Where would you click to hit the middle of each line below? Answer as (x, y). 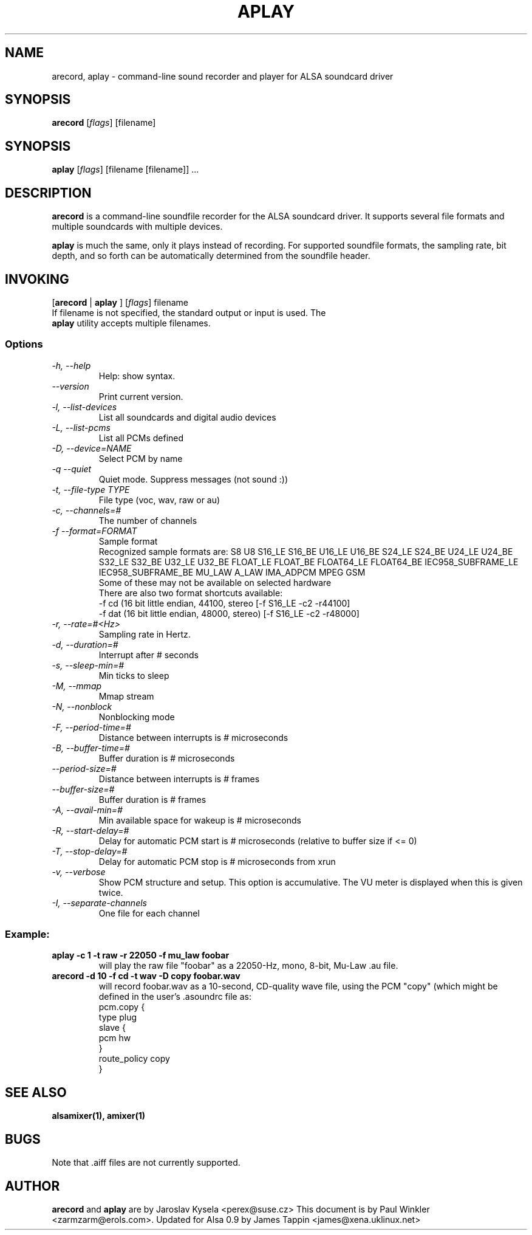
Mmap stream (126, 696)
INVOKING (37, 279)
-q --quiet (72, 469)
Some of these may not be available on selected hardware (215, 582)
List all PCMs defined (141, 438)
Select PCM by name (141, 458)
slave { (112, 1028)
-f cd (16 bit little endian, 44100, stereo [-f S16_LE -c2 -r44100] (224, 603)
